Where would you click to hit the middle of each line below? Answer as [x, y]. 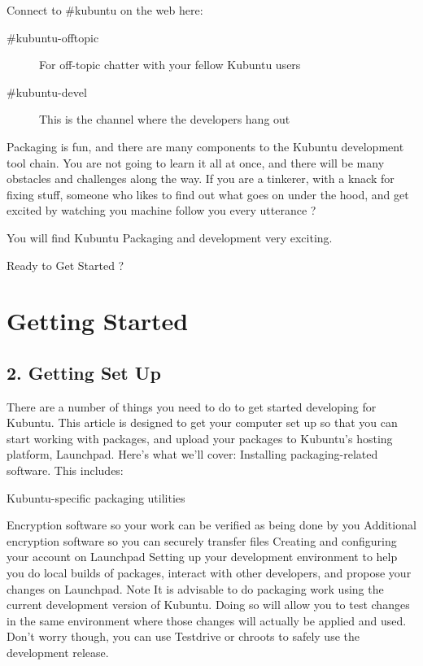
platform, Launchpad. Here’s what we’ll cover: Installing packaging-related [192, 454]
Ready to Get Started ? [65, 265]
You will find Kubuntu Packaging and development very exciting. [170, 237]
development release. [58, 653]
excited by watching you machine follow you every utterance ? [161, 210]
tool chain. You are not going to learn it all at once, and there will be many [196, 162]
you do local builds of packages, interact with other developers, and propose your [209, 573]
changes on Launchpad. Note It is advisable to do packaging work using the [195, 588]
